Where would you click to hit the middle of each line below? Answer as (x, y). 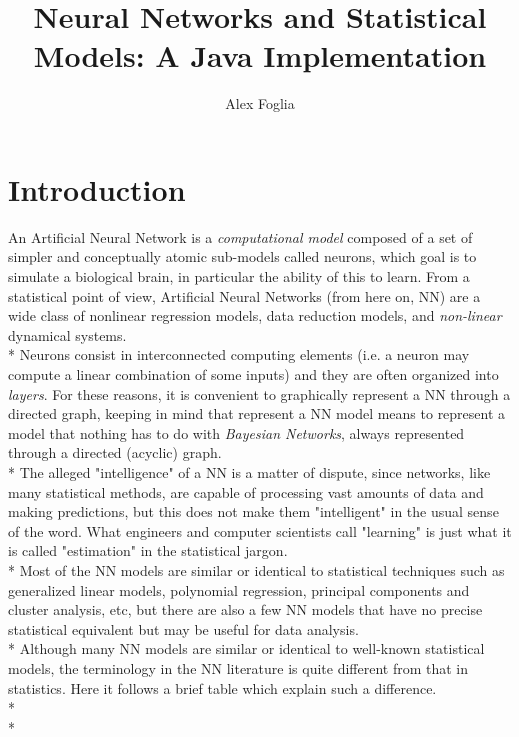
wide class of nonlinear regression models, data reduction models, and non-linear (255, 315)
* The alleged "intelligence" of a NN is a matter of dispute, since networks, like (249, 471)
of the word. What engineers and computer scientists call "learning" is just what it (260, 530)
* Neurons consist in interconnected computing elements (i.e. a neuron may (239, 354)
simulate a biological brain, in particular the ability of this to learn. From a (239, 276)
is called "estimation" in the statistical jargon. (148, 550)
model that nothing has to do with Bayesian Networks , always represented (236, 432)
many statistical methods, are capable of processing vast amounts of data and (246, 491)
